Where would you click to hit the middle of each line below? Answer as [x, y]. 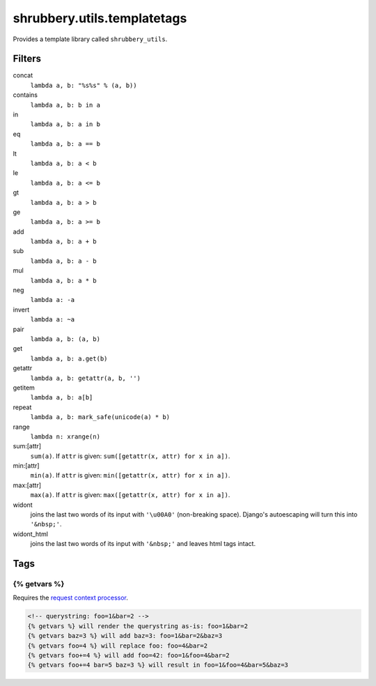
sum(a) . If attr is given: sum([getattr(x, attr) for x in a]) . [130, 456]
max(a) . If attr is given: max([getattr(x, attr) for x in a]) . [130, 495]
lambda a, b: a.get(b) [69, 358]
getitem [24, 388]
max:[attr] [27, 485]
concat [23, 75]
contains [25, 95]
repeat [22, 407]
